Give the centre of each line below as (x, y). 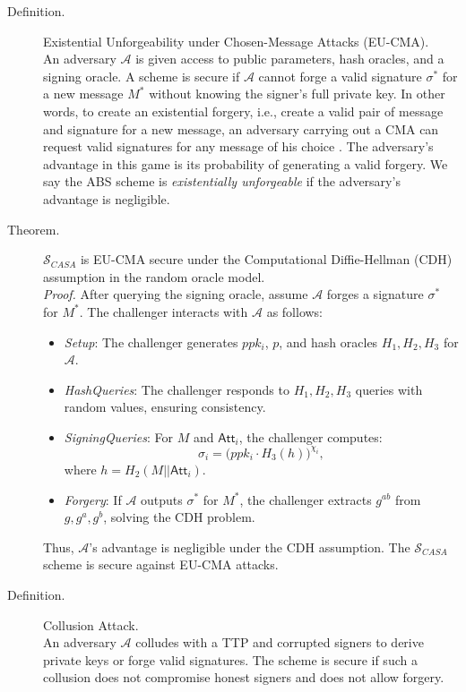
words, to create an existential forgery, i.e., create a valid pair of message (243, 111)
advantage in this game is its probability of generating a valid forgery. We (246, 163)
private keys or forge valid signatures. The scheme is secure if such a (230, 659)
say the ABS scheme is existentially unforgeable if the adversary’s (222, 181)
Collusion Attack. (91, 624)
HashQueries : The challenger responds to (177, 389)
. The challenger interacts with (164, 311)
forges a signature (375, 294)
